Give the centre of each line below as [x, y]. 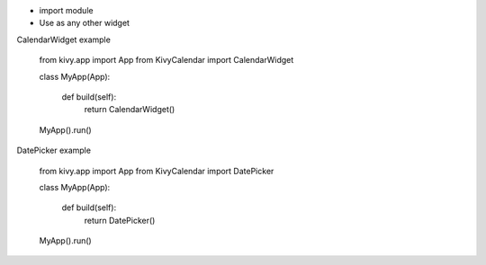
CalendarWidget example [64, 40]
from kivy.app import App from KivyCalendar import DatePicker [157, 171]
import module [66, 10]
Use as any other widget [85, 23]
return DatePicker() [120, 220]
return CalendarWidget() [130, 110]
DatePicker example [54, 150]
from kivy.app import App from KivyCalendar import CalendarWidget [166, 60]
